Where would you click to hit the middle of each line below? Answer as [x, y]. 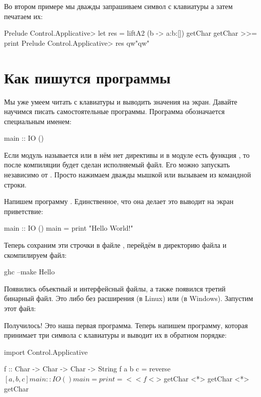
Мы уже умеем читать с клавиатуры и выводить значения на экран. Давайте [121, 101]
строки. [15, 184]
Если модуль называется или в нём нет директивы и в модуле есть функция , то [127, 155]
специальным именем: [38, 121]
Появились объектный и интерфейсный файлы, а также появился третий [115, 288]
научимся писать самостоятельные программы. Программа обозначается [114, 111]
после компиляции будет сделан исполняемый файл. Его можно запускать [117, 165]
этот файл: [20, 308]
